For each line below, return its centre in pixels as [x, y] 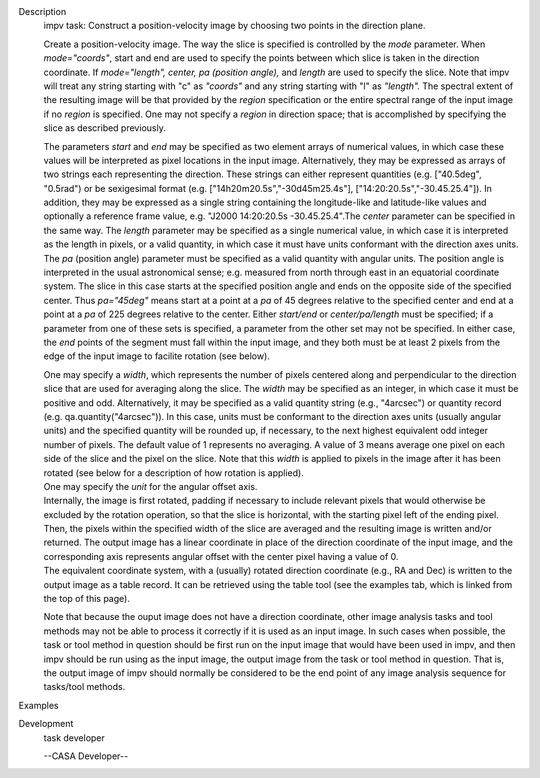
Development [46, 724]
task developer [74, 737]
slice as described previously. [105, 128]
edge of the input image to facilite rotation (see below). [156, 356]
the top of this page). [86, 599]
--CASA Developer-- [86, 756]
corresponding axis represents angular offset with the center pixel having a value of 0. [221, 556]
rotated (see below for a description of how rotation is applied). [173, 472]
